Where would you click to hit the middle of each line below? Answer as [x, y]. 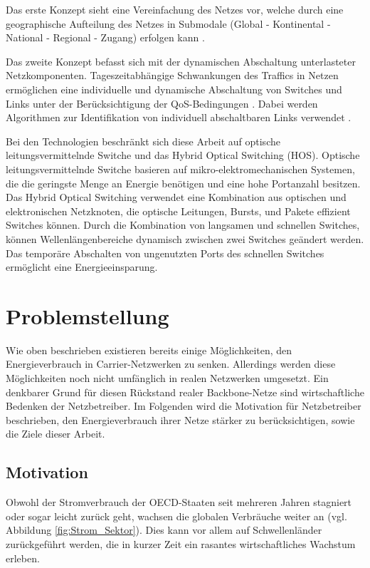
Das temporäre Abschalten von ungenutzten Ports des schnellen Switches [165, 253]
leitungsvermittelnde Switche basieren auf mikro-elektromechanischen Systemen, [180, 169]
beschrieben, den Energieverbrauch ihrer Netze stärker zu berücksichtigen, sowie [180, 419]
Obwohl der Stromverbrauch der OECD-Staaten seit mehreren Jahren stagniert [179, 502]
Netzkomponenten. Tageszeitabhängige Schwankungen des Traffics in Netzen [172, 75]
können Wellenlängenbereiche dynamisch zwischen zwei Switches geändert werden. [185, 238]
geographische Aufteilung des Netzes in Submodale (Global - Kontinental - [168, 23]
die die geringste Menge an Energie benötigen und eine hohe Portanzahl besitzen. [183, 183]
